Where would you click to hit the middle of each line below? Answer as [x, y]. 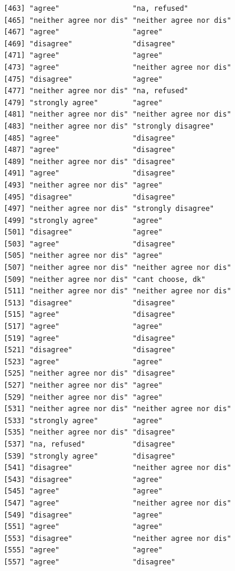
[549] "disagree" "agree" [83, 515]
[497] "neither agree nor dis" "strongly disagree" [109, 209]
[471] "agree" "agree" [83, 56]
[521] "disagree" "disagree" [90, 350]
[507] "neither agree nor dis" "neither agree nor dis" [117, 268]
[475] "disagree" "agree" [83, 79]
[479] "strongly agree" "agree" [83, 102]
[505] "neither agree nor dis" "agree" [83, 256]
